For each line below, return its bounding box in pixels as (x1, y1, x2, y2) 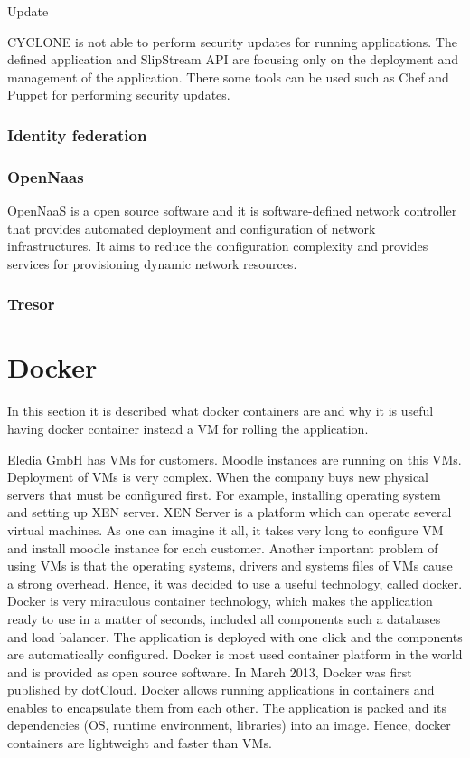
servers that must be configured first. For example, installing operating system (7, 485, 441, 504)
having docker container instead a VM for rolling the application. (7, 418, 369, 437)
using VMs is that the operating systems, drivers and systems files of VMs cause (7, 556, 453, 575)
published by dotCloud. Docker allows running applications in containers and (7, 680, 435, 699)
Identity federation (7, 123, 147, 146)
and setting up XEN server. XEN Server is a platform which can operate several (7, 503, 452, 522)
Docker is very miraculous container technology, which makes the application (7, 591, 433, 610)
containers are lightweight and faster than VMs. (7, 734, 272, 753)
